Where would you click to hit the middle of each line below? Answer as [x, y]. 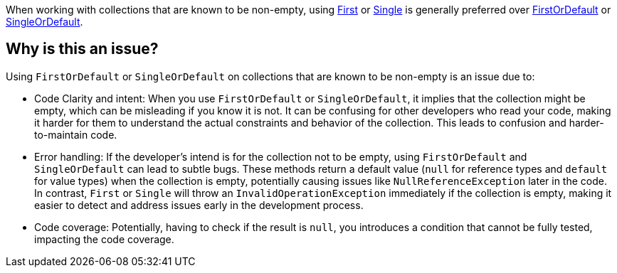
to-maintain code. [76, 134]
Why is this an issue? [82, 49]
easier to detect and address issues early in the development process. [199, 205]
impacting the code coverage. [104, 239]
